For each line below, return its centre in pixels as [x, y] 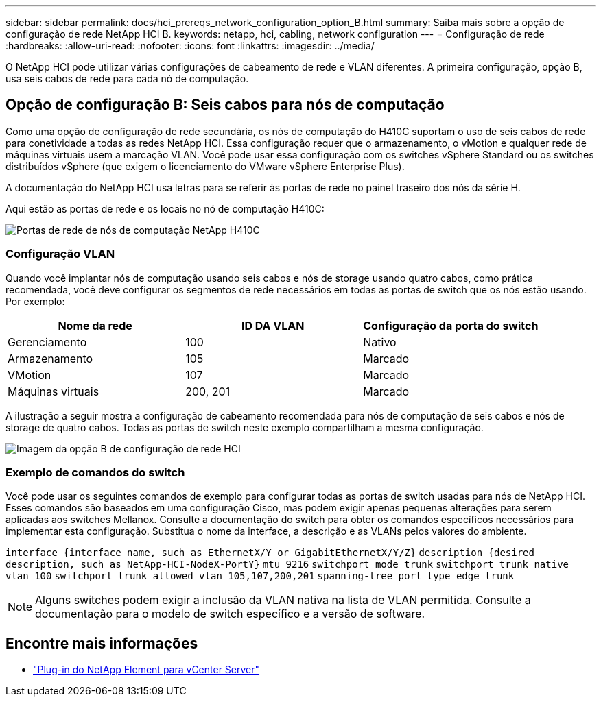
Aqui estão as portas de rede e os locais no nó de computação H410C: [165, 208]
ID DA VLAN [273, 325]
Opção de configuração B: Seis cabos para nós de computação [225, 105]
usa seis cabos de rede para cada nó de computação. [127, 78]
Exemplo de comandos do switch [95, 472]
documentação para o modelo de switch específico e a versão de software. [230, 614]
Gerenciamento [47, 342]
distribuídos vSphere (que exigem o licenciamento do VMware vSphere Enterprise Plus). [205, 166]
